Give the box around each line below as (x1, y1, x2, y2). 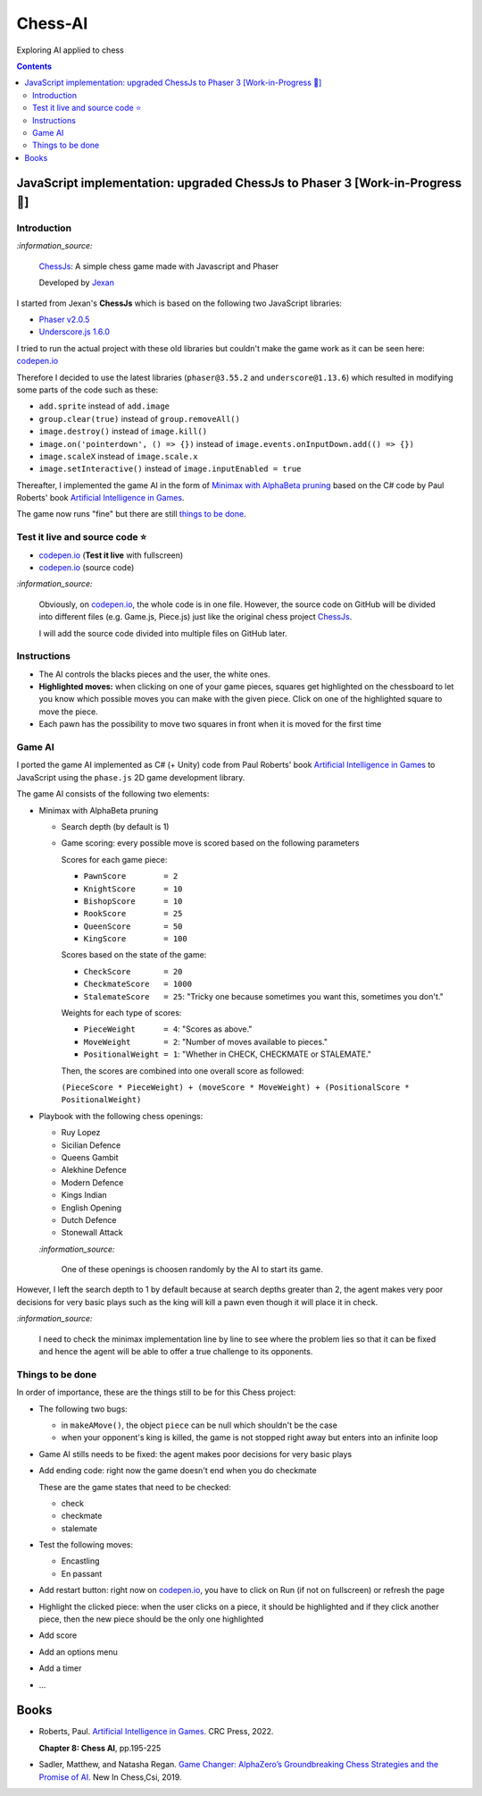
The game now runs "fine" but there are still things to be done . (16, 509, 246, 519)
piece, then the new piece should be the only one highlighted (38, 1614, 264, 1624)
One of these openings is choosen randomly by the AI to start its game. (61, 1264, 323, 1275)
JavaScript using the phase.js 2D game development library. (16, 772, 245, 782)
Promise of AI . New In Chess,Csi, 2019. (38, 1771, 182, 1783)
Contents (16, 61, 53, 72)
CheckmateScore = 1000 (83, 979, 192, 990)
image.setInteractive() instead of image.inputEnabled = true (38, 463, 302, 474)
